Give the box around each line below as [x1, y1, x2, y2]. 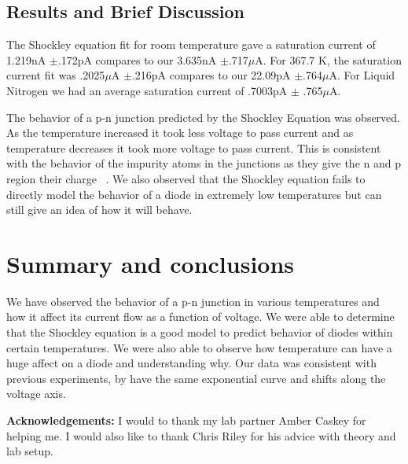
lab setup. [6, 443, 53, 459]
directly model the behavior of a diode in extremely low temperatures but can [6, 186, 382, 202]
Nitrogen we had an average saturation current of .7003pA [6, 82, 288, 98]
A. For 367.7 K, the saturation [255, 51, 402, 68]
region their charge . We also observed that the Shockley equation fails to [6, 170, 366, 186]
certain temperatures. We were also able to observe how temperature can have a [6, 339, 392, 355]
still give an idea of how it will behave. [6, 201, 193, 218]
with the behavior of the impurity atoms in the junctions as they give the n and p [6, 155, 401, 171]
